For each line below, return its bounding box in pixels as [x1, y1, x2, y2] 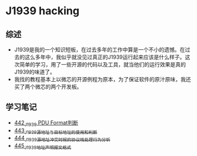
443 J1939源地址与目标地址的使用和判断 [14, 126, 97, 135]
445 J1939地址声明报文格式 [14, 142, 72, 151]
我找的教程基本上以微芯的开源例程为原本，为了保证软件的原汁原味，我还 [14, 76, 191, 82]
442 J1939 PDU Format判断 [14, 119, 78, 128]
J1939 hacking [5, 4, 80, 18]
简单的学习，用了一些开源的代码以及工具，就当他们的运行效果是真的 [19, 61, 186, 68]
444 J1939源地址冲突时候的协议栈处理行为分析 [14, 135, 111, 143]
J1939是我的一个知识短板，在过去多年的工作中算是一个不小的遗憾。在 [14, 46, 185, 53]
